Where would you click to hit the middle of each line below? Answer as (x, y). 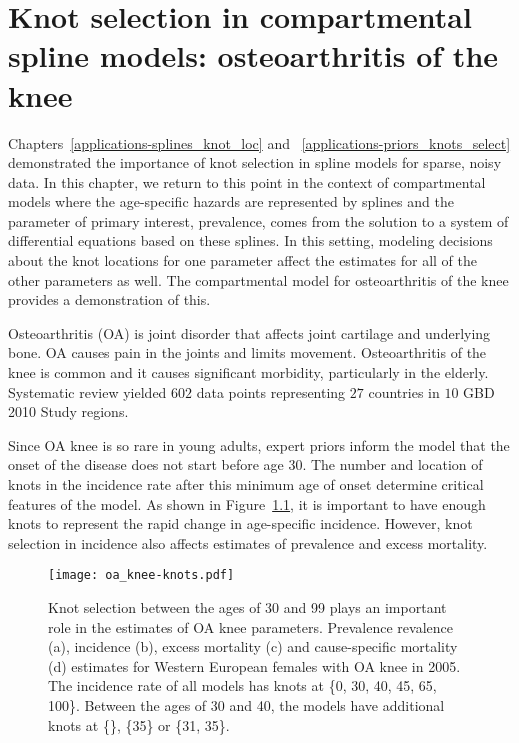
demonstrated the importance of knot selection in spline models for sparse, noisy (255, 162)
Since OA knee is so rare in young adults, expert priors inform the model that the (259, 444)
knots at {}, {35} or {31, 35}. (139, 724)
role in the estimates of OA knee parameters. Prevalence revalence (250, 626)
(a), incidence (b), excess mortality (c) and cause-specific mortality (253, 646)
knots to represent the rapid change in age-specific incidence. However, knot (240, 523)
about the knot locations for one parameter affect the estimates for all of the (242, 260)
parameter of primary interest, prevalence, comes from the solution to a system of (258, 220)
